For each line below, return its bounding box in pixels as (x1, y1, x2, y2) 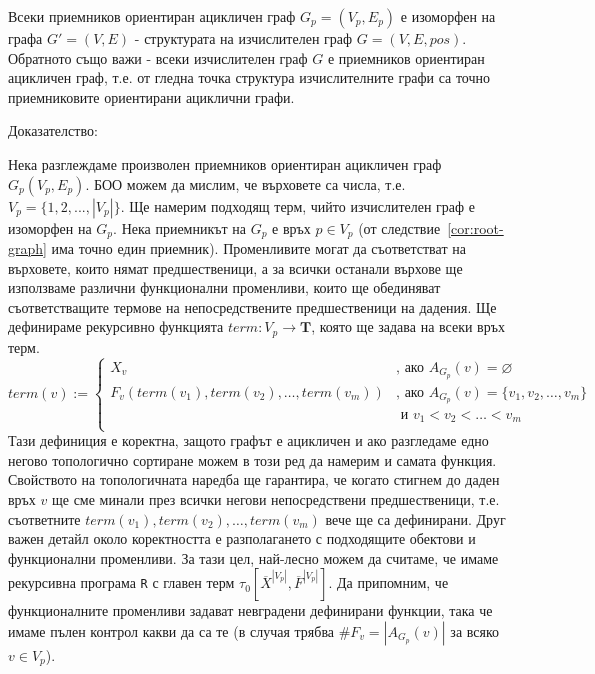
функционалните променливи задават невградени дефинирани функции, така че (8, 600, 493, 621)
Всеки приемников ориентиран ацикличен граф (8, 6, 296, 26)
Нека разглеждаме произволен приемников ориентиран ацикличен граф (8, 153, 442, 174)
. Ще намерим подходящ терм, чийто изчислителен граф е (120, 195, 475, 216)
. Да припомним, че (328, 572, 449, 593)
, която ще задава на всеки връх (311, 316, 505, 337)
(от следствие (358, 217, 441, 238)
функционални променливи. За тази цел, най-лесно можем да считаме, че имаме (8, 547, 499, 568)
